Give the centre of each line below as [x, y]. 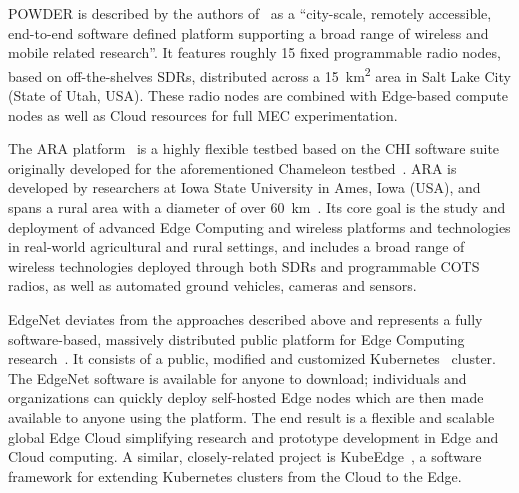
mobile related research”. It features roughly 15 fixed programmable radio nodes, [254, 52]
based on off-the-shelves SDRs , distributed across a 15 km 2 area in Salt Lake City [259, 74]
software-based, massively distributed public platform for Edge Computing [236, 338]
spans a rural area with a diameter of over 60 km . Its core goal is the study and [257, 207]
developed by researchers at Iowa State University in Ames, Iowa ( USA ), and [244, 187]
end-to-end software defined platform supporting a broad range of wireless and [248, 32]
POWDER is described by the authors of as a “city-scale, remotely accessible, [250, 13]
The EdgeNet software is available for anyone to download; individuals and [237, 377]
